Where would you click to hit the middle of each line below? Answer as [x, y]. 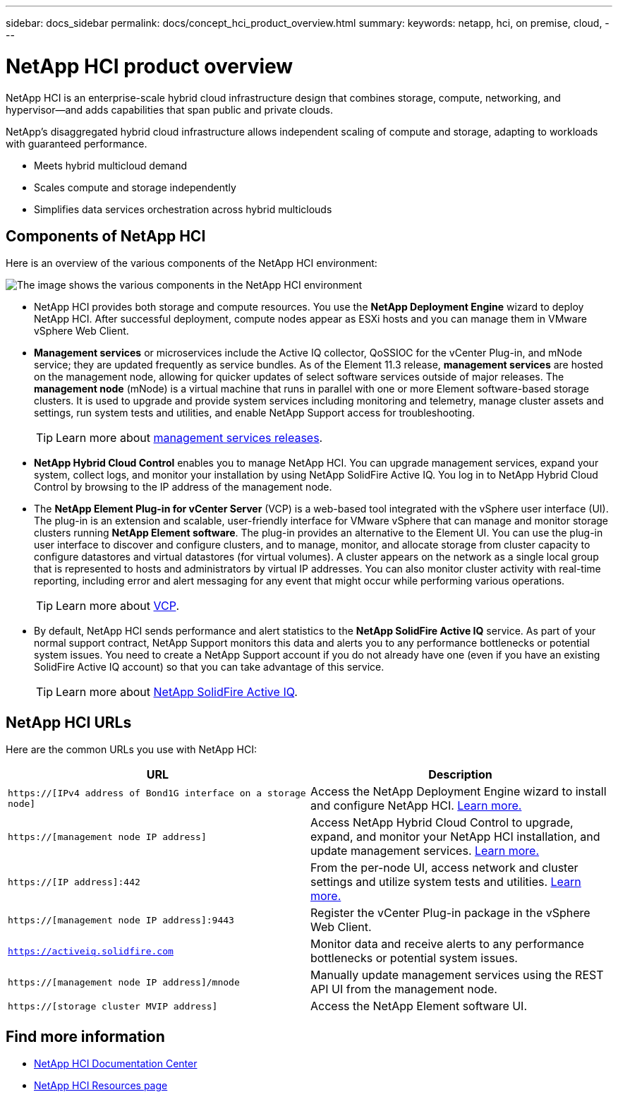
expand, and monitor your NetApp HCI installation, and [455, 837]
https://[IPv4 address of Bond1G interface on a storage [157, 793]
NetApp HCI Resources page [101, 1086]
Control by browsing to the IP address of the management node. [183, 487]
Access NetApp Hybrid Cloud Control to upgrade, [442, 823]
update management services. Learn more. [425, 851]
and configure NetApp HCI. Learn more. [416, 806]
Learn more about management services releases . [189, 438]
